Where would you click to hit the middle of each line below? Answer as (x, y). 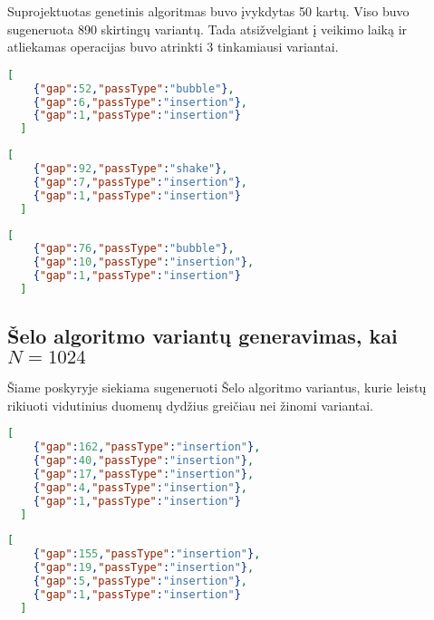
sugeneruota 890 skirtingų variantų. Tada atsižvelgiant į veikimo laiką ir (207, 29)
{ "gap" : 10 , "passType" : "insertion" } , (144, 262)
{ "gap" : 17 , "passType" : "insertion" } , (144, 474)
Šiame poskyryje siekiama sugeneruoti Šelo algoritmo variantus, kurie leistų (217, 387)
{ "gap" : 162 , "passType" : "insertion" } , (147, 447)
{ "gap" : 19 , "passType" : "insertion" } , (144, 568)
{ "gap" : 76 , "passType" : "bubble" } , (134, 249)
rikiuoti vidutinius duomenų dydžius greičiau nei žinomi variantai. (191, 405)
